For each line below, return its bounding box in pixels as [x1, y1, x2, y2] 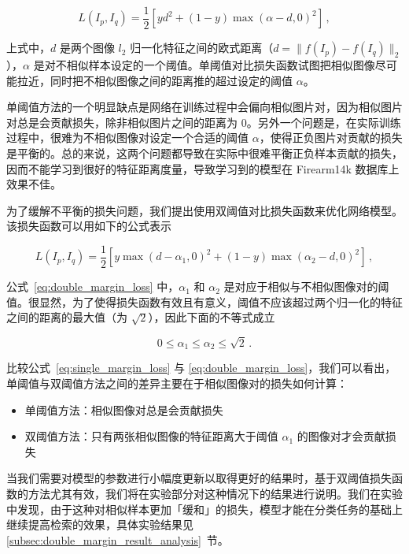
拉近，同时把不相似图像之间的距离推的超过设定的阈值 [17, 72, 293, 88]
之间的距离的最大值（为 [6, 309, 127, 325]
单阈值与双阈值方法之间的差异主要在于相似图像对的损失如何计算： [6, 375, 348, 392]
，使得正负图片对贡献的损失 [259, 129, 403, 146]
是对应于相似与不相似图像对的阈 [223, 278, 389, 295]
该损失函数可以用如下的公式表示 [6, 218, 171, 234]
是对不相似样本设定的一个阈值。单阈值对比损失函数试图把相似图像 [33, 57, 375, 73]
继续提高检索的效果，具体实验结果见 [6, 516, 193, 533]
